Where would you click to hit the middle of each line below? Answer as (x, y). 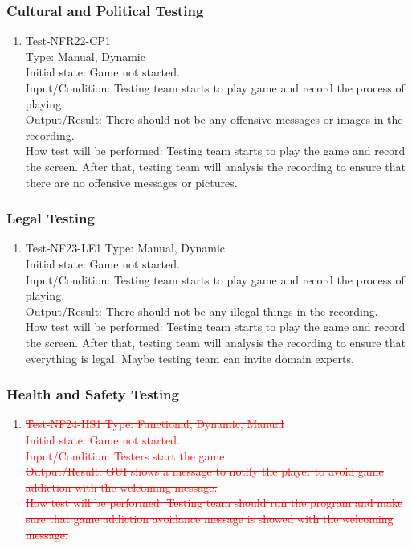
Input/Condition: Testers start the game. (126, 455)
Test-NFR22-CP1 (68, 41)
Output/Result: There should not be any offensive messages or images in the (214, 119)
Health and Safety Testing (93, 394)
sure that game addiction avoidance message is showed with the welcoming (209, 518)
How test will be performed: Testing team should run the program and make (214, 503)
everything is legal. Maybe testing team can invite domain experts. (190, 358)
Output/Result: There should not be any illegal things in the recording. (202, 311)
